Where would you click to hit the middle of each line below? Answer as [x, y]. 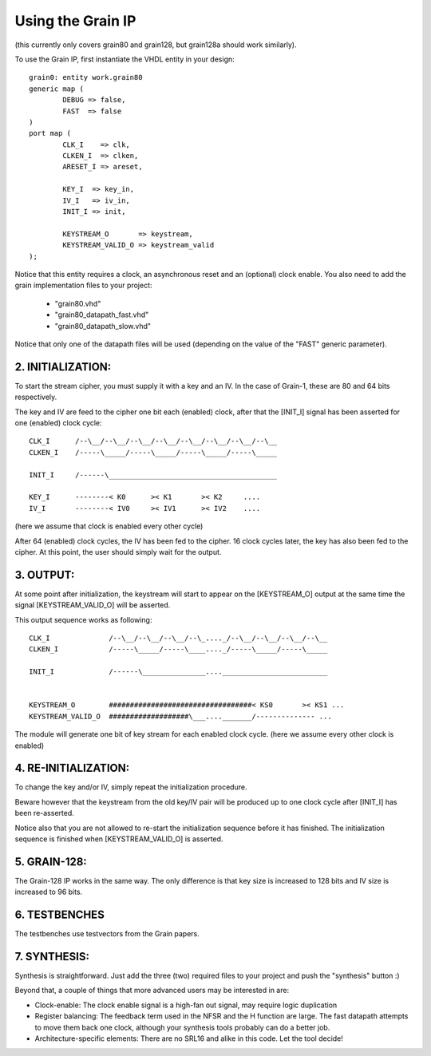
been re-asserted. [45, 813]
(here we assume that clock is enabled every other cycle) [109, 526]
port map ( [50, 133]
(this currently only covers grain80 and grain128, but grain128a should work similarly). [156, 45]
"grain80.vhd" [78, 303]
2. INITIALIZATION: [63, 367]
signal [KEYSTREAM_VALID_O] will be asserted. [93, 605]
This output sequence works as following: [83, 619]
